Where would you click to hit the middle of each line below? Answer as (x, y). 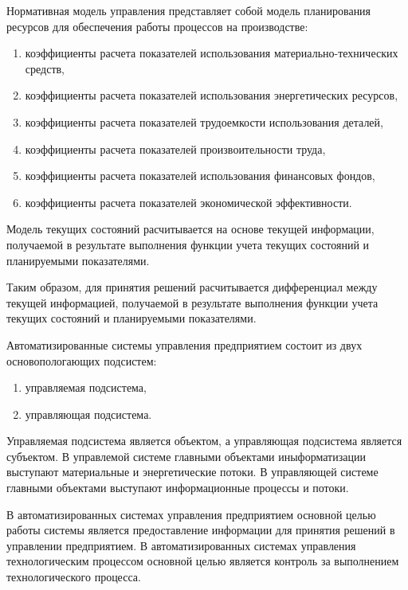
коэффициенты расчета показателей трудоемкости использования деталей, (204, 121)
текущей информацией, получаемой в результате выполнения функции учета (192, 302)
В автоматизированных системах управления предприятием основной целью (191, 514)
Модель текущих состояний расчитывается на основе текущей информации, (190, 229)
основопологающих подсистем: (82, 360)
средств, (45, 68)
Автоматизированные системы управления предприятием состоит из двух (184, 344)
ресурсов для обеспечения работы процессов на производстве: (157, 26)
